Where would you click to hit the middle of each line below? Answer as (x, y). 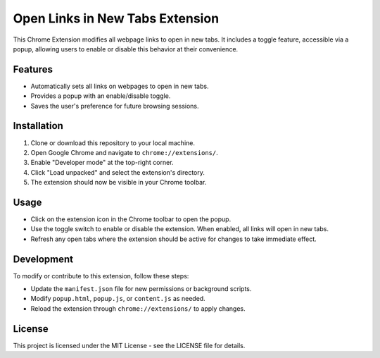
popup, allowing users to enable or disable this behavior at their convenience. (126, 49)
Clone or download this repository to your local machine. (113, 143)
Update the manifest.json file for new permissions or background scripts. (141, 289)
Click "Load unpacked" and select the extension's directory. (118, 172)
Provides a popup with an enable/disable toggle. (101, 96)
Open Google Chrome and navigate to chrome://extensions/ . (124, 152)
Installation (38, 126)
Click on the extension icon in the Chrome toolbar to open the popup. (131, 219)
